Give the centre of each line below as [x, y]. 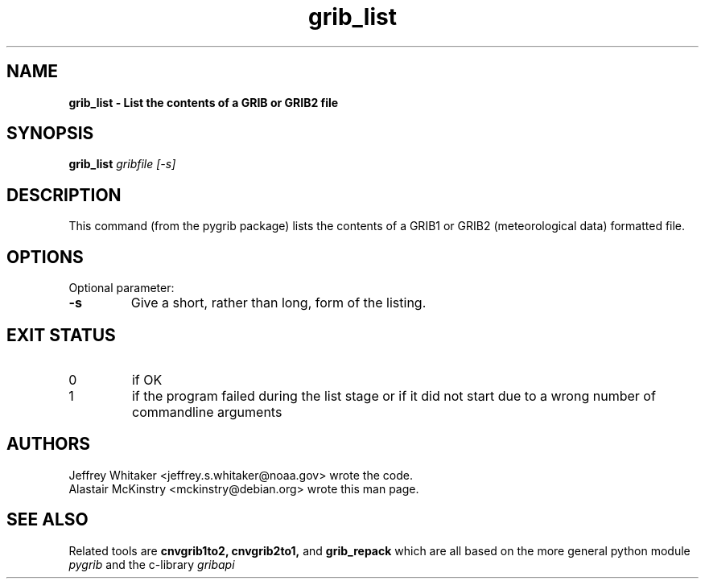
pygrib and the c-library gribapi [152, 564]
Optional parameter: [122, 288]
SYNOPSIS [50, 134]
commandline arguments [207, 412]
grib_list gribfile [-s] [122, 164]
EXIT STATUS [61, 335]
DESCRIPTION [64, 195]
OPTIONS [45, 257]
